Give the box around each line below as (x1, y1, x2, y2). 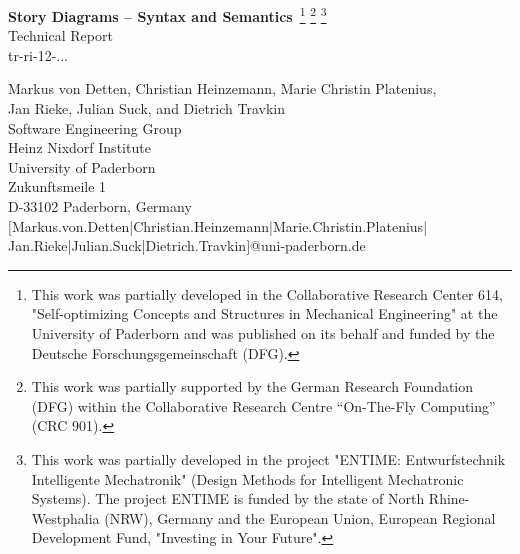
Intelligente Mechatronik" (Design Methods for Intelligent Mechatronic (31, 468, 464, 489)
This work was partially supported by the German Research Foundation (31, 376, 474, 397)
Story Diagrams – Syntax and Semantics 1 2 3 (8, 3, 327, 26)
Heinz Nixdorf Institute (8, 137, 151, 158)
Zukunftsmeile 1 (8, 176, 107, 197)
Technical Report (8, 25, 113, 46)
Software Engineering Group (8, 117, 182, 138)
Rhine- (428, 488, 470, 509)
